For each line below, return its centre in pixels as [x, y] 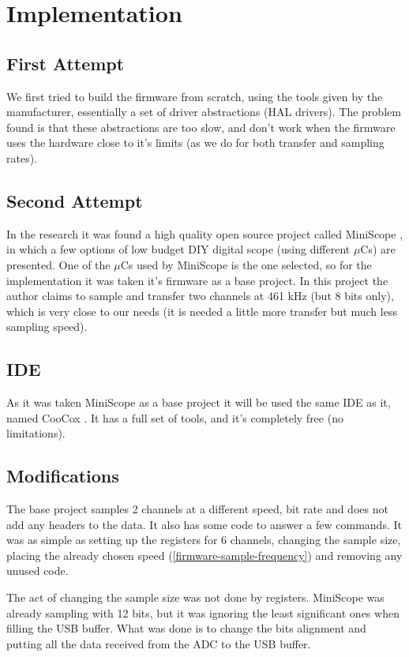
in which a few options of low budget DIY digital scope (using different [178, 249]
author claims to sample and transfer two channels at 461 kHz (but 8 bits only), [200, 296]
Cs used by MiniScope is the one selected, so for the [246, 264]
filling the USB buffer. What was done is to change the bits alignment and [186, 628]
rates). [22, 158]
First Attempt [66, 63]
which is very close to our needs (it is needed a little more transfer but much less [202, 311]
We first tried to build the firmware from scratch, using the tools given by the [195, 96]
